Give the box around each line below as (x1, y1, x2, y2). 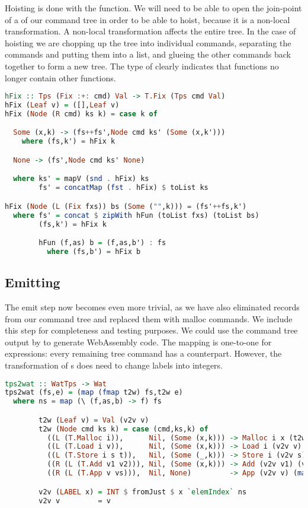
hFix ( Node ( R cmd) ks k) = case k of (5, 109, 158, 118)
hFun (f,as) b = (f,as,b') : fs (38, 239, 166, 247)
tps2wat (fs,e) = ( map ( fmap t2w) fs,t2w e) (5, 388, 183, 397)
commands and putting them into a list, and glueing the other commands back (5, 48, 291, 61)
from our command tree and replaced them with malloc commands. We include (5, 312, 293, 325)
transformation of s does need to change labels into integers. (5, 358, 223, 371)
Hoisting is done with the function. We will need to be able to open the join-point (5, 2, 302, 14)
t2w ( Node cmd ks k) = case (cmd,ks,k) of (38, 424, 208, 433)
